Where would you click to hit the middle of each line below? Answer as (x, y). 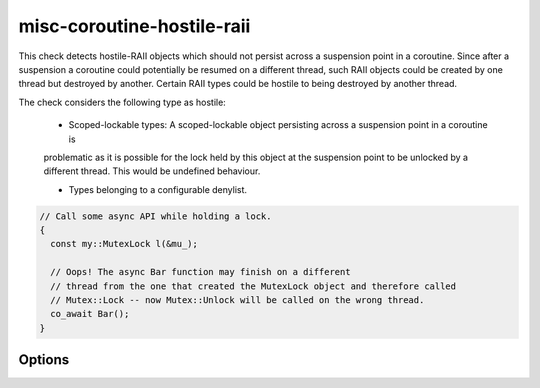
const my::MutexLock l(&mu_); (124, 244)
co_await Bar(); (90, 314)
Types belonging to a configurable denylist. (158, 189)
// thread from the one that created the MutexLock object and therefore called (253, 286)
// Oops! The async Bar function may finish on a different (200, 272)
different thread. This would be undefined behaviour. (152, 171)
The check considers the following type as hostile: (122, 102)
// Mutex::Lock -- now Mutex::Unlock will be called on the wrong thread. (237, 300)
